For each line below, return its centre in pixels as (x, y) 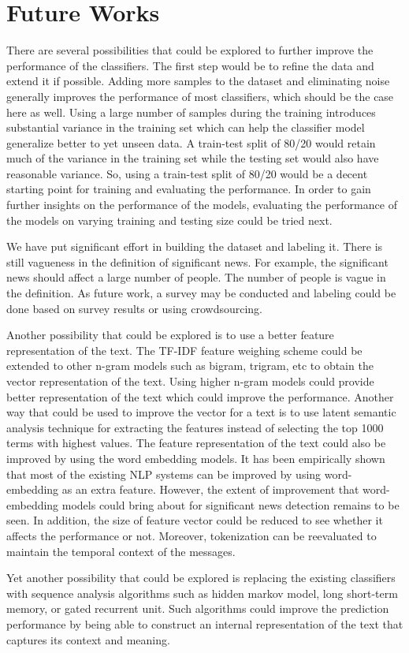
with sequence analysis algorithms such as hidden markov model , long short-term (202, 593)
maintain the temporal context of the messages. (121, 551)
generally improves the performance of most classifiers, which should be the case (200, 96)
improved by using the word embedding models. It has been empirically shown (196, 458)
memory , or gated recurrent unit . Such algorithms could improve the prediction (198, 608)
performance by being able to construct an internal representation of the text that (205, 623)
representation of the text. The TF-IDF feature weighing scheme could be (184, 350)
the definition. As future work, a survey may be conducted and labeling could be (201, 293)
